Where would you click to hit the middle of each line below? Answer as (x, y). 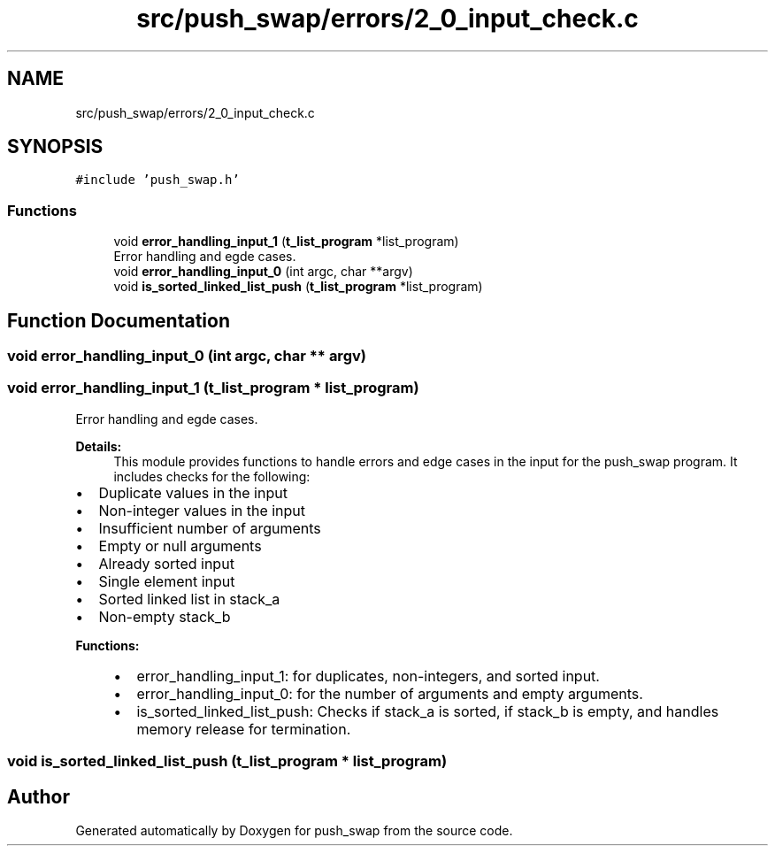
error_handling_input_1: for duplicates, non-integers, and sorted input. (368, 676)
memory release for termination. (244, 729)
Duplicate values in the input (193, 492)
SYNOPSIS (55, 147)
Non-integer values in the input (202, 510)
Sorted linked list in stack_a (189, 599)
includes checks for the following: (212, 476)
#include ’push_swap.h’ (157, 180)
